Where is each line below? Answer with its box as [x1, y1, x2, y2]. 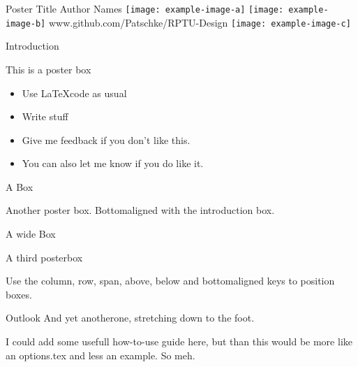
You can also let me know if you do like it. [22, 156, 204, 171]
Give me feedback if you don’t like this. [22, 132, 191, 147]
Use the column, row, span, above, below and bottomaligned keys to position [6, 273, 335, 288]
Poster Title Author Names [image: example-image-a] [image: [6, 1, 284, 15]
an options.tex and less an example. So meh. [6, 347, 195, 362]
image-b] [6, 18, 46, 29]
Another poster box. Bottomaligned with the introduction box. [6, 203, 275, 217]
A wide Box [6, 226, 56, 241]
